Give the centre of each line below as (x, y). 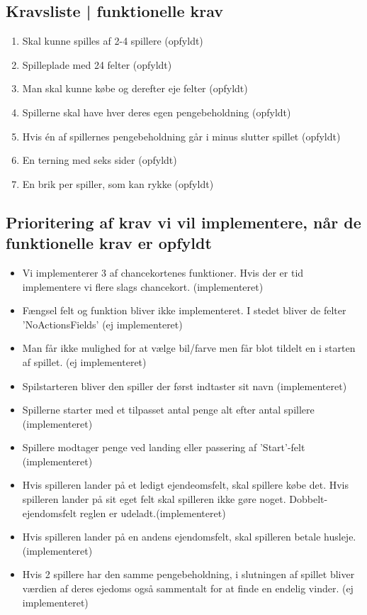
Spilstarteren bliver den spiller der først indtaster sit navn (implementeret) (185, 386)
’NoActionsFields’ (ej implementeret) (102, 324)
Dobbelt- (309, 499)
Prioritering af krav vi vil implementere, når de (183, 222)
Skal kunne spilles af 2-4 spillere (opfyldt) (113, 41)
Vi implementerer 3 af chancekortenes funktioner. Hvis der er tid (163, 272)
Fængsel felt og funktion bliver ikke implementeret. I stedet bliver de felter (184, 310)
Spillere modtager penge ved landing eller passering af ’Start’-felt (164, 447)
